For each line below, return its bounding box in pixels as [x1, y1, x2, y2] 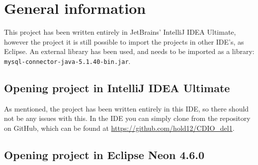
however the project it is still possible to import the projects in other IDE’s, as [4, 36, 244, 47]
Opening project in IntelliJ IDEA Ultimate [4, 80, 230, 95]
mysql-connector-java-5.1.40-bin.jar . [4, 55, 131, 66]
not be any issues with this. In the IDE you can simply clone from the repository [4, 113, 251, 123]
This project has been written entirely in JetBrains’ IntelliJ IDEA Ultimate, [4, 27, 236, 37]
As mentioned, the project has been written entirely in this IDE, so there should [4, 103, 249, 113]
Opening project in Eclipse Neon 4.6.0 [4, 147, 205, 162]
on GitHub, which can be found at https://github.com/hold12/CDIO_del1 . [4, 122, 235, 133]
